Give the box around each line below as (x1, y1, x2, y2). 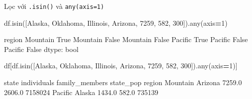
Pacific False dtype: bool (4, 44, 79, 54)
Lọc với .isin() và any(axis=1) (4, 1, 104, 11)
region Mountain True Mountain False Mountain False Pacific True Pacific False (4, 34, 248, 45)
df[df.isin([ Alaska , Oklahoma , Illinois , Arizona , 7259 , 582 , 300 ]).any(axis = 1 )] (4, 60, 238, 71)
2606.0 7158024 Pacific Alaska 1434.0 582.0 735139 (4, 87, 159, 97)
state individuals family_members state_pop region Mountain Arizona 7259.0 (4, 77, 242, 88)
